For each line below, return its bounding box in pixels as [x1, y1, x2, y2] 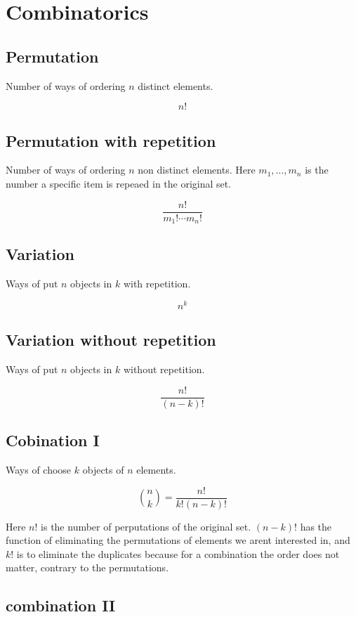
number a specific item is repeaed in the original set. [6, 176, 232, 190]
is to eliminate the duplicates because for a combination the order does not [16, 546, 340, 561]
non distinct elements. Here [138, 162, 256, 177]
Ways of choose [6, 462, 72, 477]
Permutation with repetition [6, 129, 216, 151]
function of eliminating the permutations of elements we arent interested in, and [6, 533, 350, 547]
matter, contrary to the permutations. [6, 560, 169, 575]
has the [300, 519, 332, 533]
